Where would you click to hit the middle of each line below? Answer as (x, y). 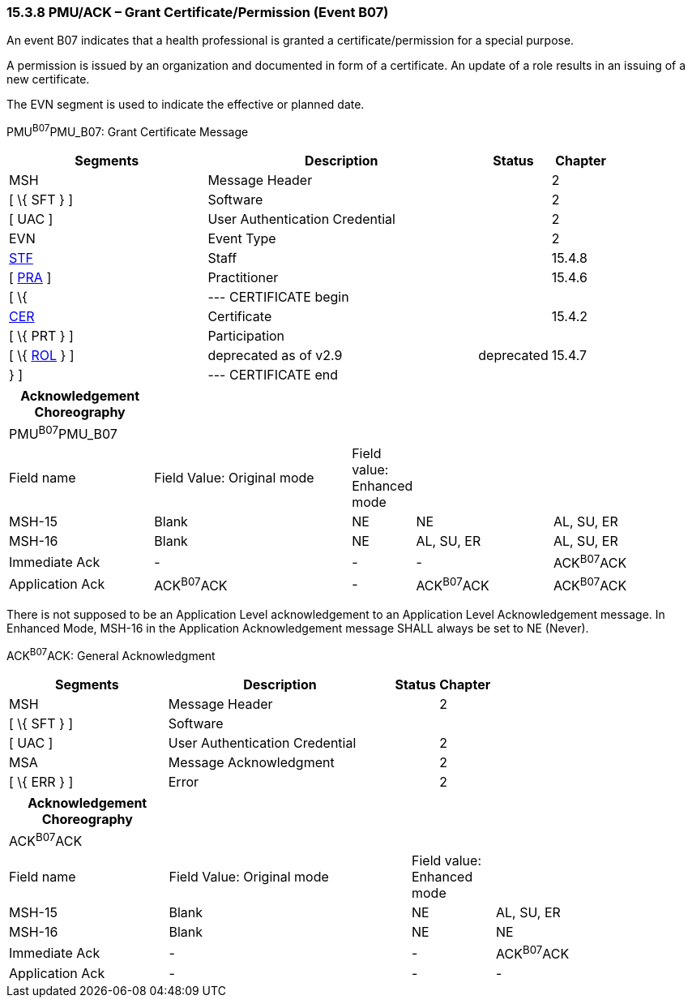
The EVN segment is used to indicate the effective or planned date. (186, 105)
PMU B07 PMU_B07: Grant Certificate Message (128, 131)
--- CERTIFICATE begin (278, 297)
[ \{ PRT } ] (41, 336)
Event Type (242, 239)
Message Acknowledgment (251, 762)
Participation (246, 336)
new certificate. (48, 79)
